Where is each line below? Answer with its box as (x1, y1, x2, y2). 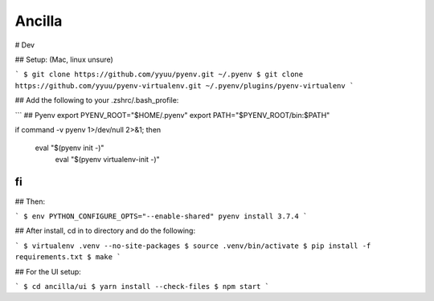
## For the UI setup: (14, 266, 82, 276)
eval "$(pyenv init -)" (35, 143, 104, 153)
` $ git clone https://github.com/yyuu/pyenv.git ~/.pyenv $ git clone (14, 70, 304, 79)
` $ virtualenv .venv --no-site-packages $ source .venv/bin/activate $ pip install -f (14, 241, 371, 250)
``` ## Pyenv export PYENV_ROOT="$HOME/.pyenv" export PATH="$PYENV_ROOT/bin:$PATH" (14, 110, 330, 120)
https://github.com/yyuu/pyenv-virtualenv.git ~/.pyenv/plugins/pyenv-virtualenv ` (14, 81, 354, 90)
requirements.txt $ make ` (14, 253, 121, 262)
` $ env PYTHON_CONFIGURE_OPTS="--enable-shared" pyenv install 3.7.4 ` (14, 211, 308, 221)
